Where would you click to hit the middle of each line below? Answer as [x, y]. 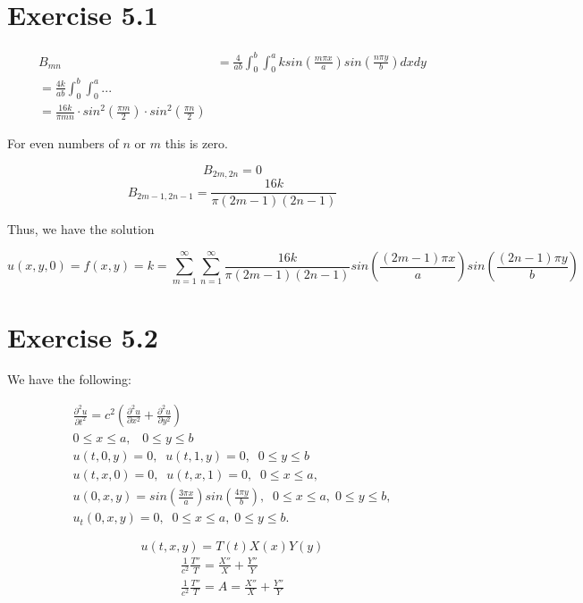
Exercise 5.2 [83, 336]
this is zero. [196, 143]
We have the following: [69, 379]
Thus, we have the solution [81, 229]
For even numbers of [63, 143]
